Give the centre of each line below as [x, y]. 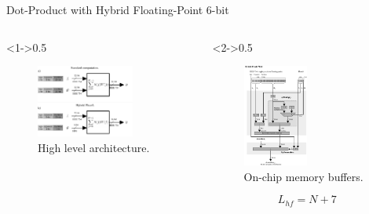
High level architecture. [94, 147]
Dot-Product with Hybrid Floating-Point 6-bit [118, 9]
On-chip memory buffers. [303, 176]
